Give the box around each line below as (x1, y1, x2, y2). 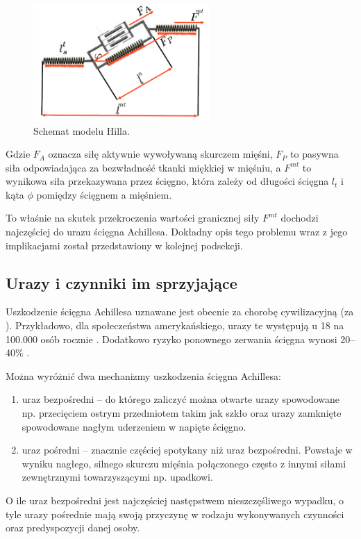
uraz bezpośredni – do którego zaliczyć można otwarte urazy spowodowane (22, 392, 340, 406)
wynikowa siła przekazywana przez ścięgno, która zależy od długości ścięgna (6, 174, 329, 188)
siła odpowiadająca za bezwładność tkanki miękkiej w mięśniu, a (6, 160, 281, 174)
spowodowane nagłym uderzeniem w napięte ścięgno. (22, 419, 246, 433)
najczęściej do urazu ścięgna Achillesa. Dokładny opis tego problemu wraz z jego (6, 224, 348, 239)
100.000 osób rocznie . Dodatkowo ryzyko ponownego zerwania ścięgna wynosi (6, 331, 337, 346)
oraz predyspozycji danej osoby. (6, 520, 140, 535)
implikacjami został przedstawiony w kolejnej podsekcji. (6, 238, 243, 252)
